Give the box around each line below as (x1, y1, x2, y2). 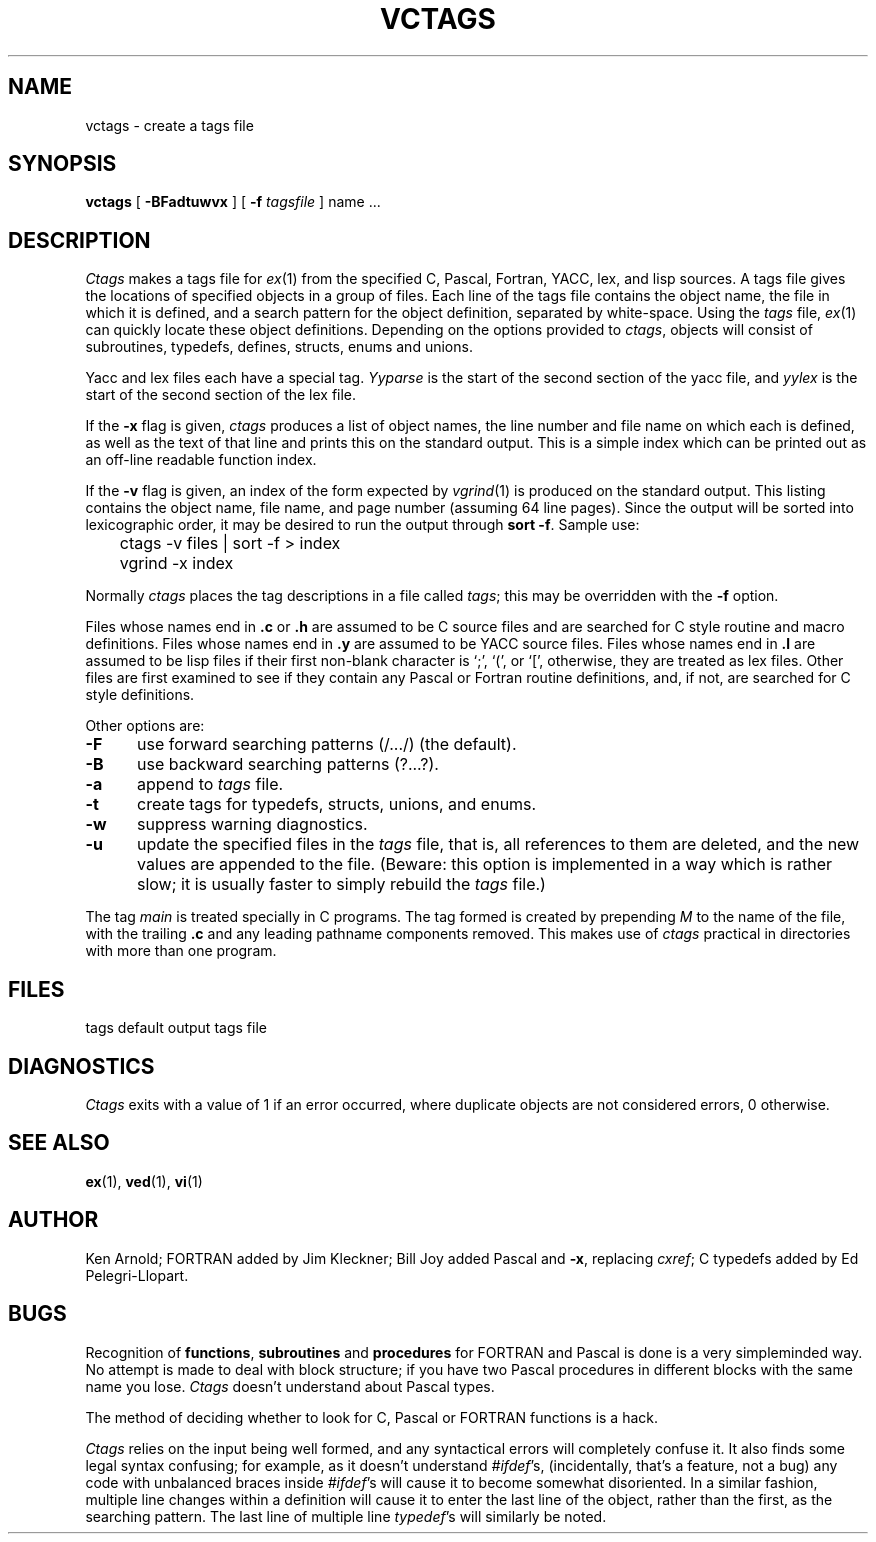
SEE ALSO (8, 1130, 110, 1156)
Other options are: (85, 717, 205, 735)
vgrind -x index (119, 553, 234, 574)
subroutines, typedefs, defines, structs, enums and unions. (85, 338, 473, 356)
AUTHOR (8, 1207, 99, 1233)
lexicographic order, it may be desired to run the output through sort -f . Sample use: (85, 516, 640, 534)
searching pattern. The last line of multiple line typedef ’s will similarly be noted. (85, 1507, 607, 1525)
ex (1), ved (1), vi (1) (85, 1172, 203, 1190)
